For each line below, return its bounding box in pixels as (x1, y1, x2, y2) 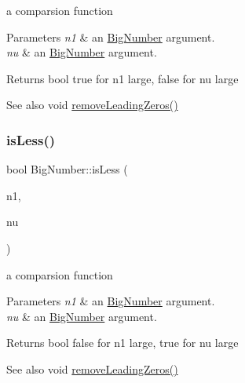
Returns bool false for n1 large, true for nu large (6, 334, 239, 351)
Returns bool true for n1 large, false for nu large (6, 70, 239, 86)
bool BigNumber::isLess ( (6, 161, 128, 177)
